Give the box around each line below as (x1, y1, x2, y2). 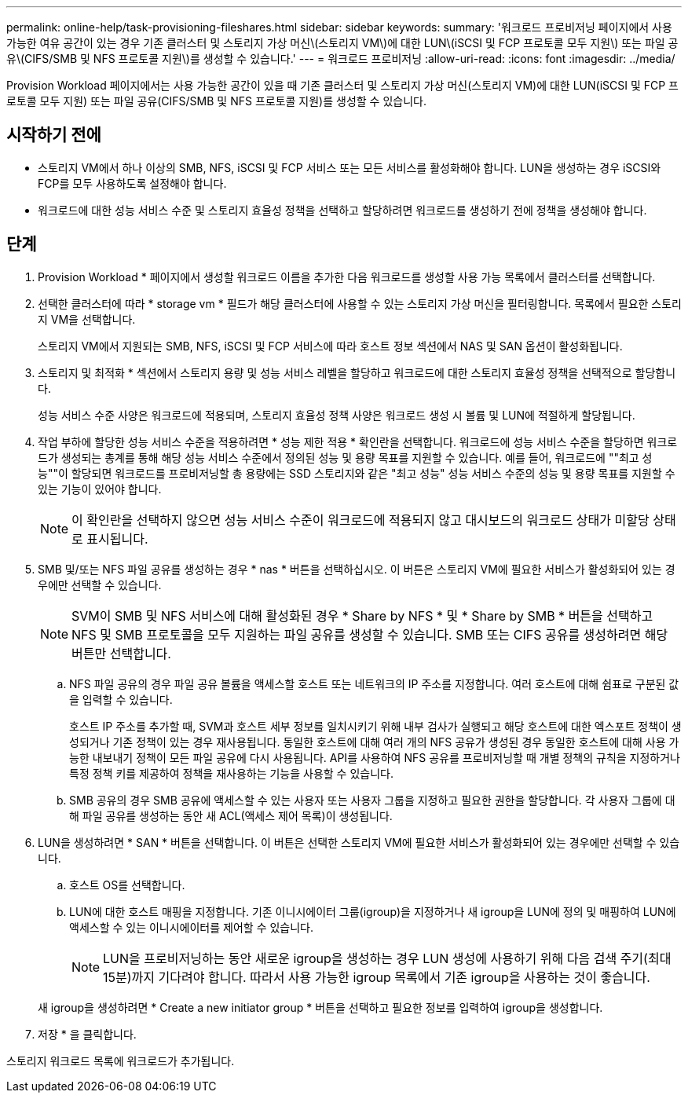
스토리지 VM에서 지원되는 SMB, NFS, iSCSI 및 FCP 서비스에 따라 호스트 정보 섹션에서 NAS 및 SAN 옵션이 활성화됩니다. (38, 339, 623, 353)
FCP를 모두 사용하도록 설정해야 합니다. (38, 176, 227, 190)
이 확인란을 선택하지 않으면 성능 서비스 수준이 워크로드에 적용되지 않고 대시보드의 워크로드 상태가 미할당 (71, 511, 650, 528)
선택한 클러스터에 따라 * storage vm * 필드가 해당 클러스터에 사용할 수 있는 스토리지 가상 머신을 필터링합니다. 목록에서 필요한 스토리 (38, 296, 682, 310)
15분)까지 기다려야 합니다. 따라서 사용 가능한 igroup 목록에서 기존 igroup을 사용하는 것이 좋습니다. (103, 969, 650, 985)
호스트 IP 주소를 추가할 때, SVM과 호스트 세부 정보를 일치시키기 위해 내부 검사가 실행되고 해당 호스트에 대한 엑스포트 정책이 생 (69, 719, 682, 733)
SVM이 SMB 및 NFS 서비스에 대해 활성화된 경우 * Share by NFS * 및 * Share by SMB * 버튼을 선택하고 (71, 607, 653, 624)
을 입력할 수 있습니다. (69, 692, 173, 706)
